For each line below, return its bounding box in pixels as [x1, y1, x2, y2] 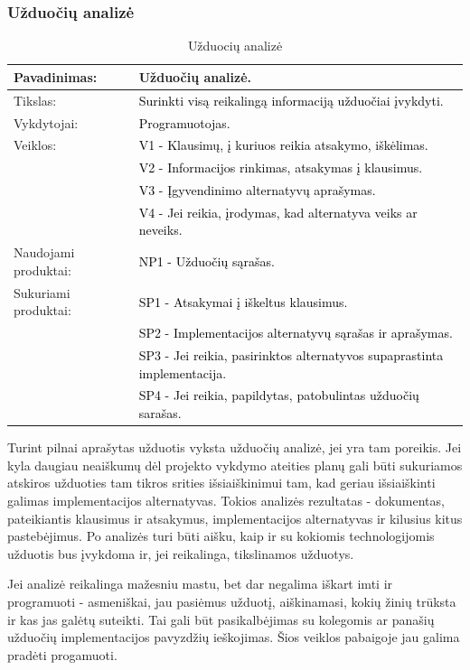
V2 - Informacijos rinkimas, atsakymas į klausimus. [138, 158, 423, 177]
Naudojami [14, 243, 75, 262]
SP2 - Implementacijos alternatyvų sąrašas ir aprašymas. [138, 323, 453, 342]
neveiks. [138, 220, 183, 239]
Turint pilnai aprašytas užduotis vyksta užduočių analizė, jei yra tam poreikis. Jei [7, 438, 462, 457]
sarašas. [138, 404, 182, 423]
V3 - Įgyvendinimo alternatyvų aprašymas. [138, 181, 376, 200]
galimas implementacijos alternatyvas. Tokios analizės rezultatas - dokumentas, [7, 490, 445, 509]
